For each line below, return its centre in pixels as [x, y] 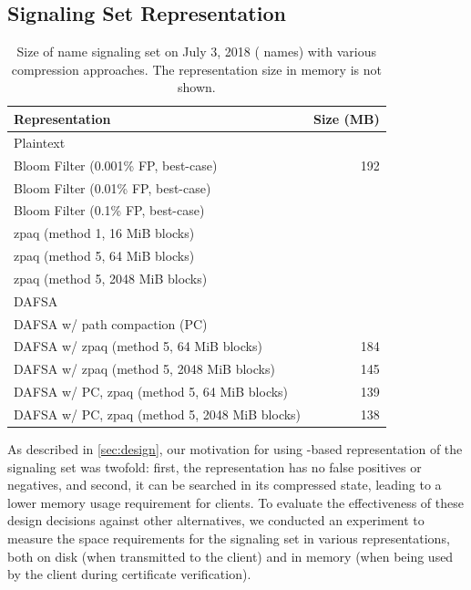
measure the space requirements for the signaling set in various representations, [229, 538]
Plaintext [40, 142]
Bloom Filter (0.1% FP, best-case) [109, 210]
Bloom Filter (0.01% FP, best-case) [113, 187]
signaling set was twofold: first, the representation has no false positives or [215, 466]
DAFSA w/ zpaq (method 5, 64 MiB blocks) [138, 346]
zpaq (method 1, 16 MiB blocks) [104, 233]
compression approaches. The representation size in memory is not [196, 69]
